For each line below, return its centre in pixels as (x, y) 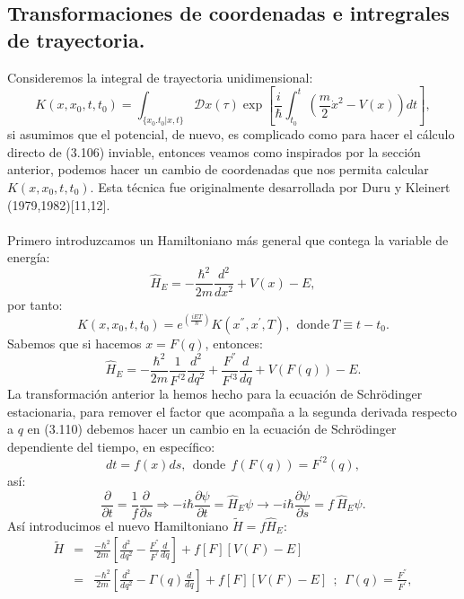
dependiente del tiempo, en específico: (111, 446)
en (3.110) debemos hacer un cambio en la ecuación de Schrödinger (212, 429)
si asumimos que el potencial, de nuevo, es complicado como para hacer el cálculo (231, 134)
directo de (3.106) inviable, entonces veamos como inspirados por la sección (214, 151)
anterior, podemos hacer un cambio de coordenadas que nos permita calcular (218, 169)
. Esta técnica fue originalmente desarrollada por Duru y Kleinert (270, 186)
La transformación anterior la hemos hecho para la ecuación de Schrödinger (215, 394)
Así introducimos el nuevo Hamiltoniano (118, 525)
